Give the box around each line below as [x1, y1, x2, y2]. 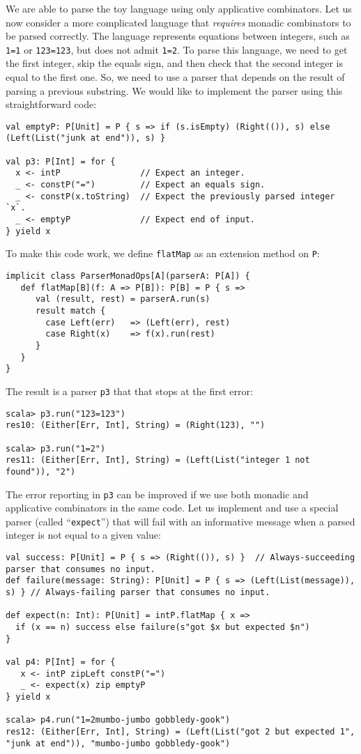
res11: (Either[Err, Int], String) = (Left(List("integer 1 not [6, 455, 310, 466]
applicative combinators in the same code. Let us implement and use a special [6, 500, 339, 515]
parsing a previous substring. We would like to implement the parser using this [6, 83, 343, 98]
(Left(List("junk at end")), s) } [6, 133, 166, 144]
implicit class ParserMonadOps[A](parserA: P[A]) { [6, 271, 250, 282]
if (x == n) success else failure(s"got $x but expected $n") [15, 622, 310, 632]
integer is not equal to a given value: [6, 528, 161, 542]
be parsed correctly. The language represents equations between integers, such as [6, 29, 350, 43]
